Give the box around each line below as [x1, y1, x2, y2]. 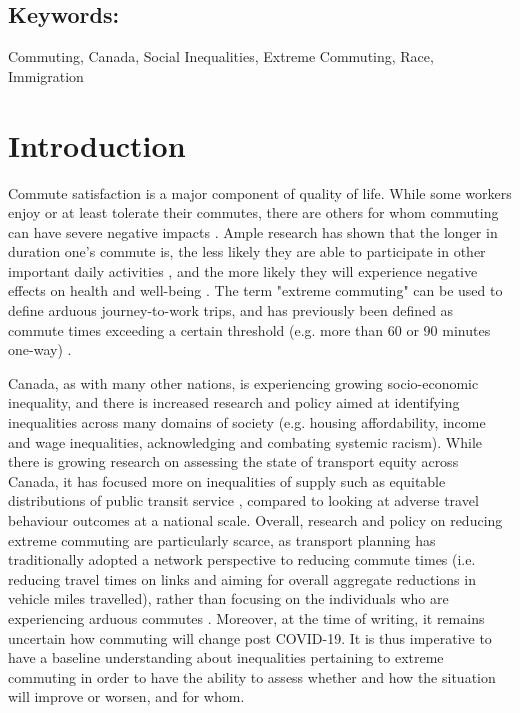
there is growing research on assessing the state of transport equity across [8, 451, 459, 472]
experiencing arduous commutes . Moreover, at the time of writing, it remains [8, 607, 485, 628]
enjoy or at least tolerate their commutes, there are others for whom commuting [8, 202, 499, 223]
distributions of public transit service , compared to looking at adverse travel [8, 490, 479, 511]
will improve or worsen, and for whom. [8, 686, 245, 707]
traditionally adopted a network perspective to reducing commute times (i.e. [8, 549, 476, 570]
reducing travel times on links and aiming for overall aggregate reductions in [8, 568, 476, 589]
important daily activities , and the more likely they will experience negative [8, 260, 478, 281]
